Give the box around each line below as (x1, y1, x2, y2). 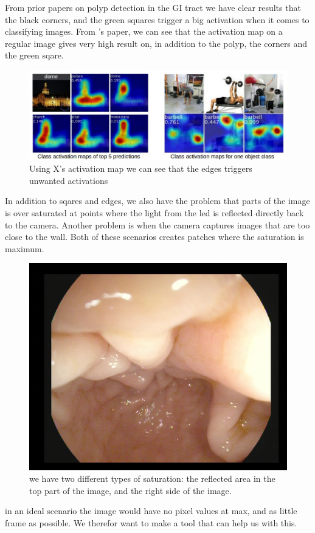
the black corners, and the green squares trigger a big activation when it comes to (5, 13, 310, 26)
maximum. (5, 242, 44, 255)
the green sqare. (5, 49, 64, 62)
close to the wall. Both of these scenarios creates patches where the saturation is (5, 230, 304, 243)
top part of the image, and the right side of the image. (29, 484, 232, 496)
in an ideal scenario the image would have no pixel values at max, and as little (5, 504, 297, 517)
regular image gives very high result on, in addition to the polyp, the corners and (5, 37, 308, 49)
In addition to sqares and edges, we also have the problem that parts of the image (5, 194, 310, 207)
